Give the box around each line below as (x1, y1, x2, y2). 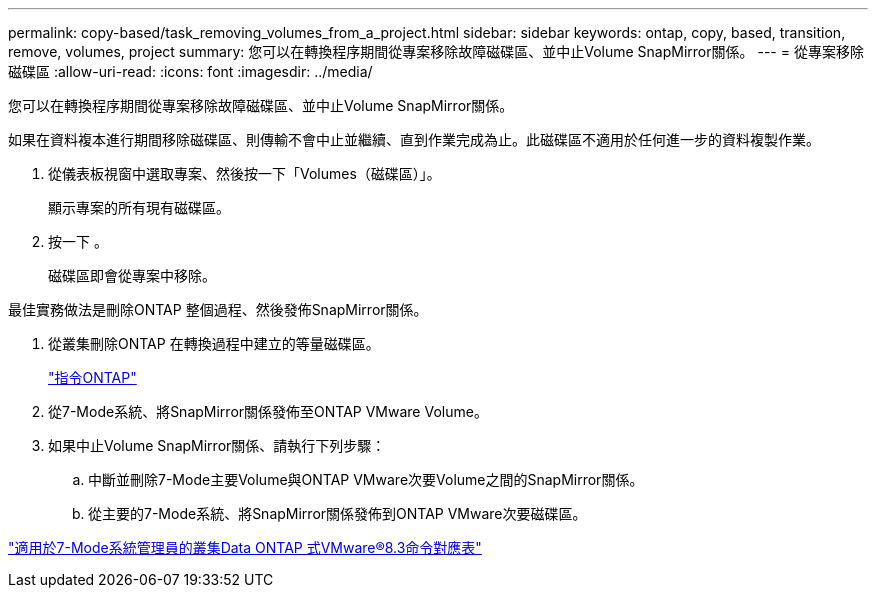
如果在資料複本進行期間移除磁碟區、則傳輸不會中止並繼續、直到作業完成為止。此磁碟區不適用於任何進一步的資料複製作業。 (8, 131, 820, 148)
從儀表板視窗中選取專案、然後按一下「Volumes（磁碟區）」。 (48, 165, 441, 182)
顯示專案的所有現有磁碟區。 (48, 199, 230, 216)
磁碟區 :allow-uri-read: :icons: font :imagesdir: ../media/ (8, 63, 373, 80)
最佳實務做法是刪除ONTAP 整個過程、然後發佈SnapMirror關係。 (8, 301, 428, 318)
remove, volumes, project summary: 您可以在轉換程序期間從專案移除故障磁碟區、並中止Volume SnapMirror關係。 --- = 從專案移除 (8, 43, 864, 60)
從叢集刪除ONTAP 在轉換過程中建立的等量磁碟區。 (48, 335, 380, 352)
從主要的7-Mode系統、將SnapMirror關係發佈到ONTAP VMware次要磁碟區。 (88, 505, 587, 522)
